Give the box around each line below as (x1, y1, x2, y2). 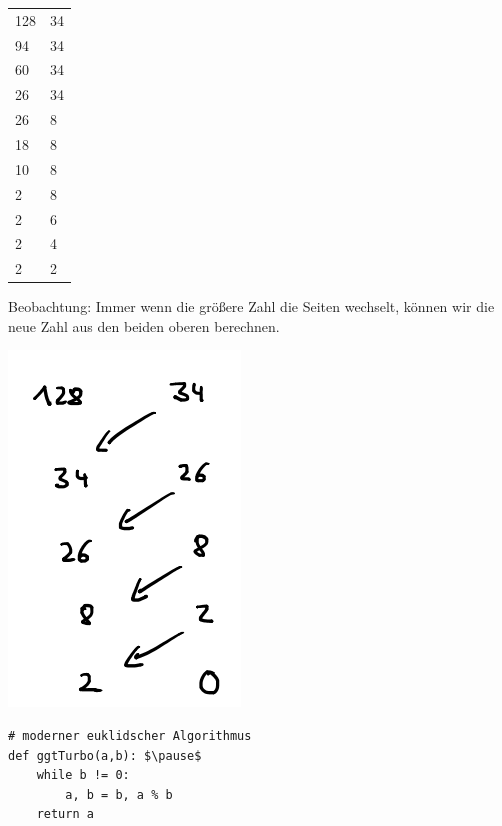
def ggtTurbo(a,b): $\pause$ (8, 748, 202, 763)
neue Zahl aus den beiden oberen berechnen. (8, 315, 280, 336)
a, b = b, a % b (65, 787, 173, 802)
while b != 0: (36, 768, 130, 783)
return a (36, 807, 94, 822)
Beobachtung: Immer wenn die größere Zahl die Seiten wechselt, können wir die (8, 296, 495, 317)
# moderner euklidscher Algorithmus (8, 729, 252, 744)
